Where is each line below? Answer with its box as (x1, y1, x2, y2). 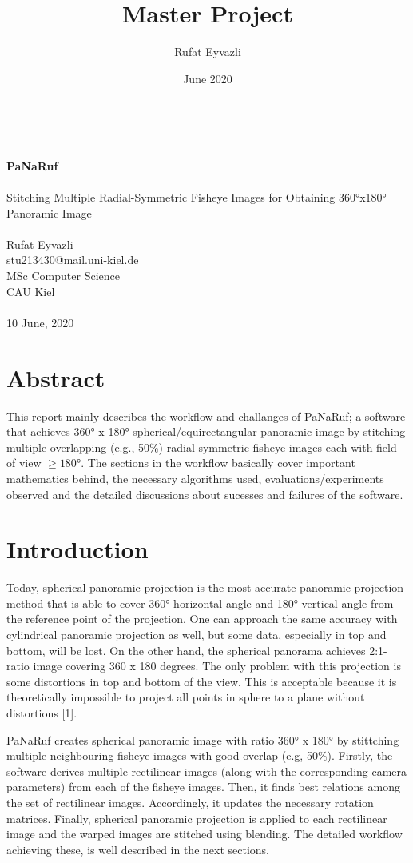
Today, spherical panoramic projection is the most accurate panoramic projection (6, 579, 404, 596)
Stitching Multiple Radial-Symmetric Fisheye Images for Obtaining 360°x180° (6, 189, 387, 206)
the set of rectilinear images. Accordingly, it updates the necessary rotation (6, 793, 374, 810)
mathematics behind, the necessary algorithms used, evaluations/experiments (6, 469, 384, 486)
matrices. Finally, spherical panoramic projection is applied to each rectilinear (6, 809, 387, 826)
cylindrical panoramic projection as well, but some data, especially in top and (6, 626, 387, 643)
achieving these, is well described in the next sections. (6, 841, 269, 857)
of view (6, 454, 42, 471)
